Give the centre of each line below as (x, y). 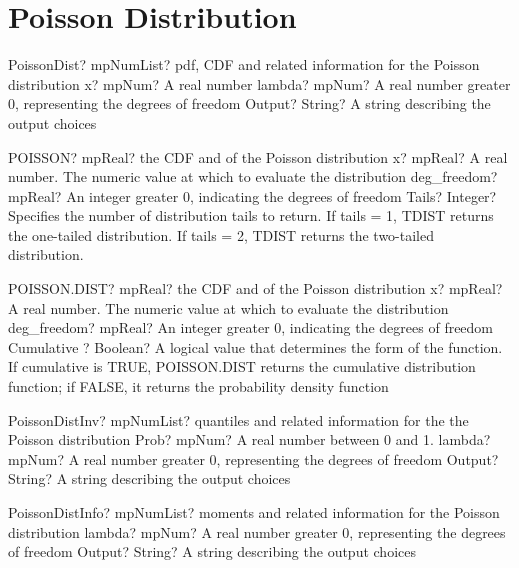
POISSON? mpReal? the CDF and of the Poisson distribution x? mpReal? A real (258, 156)
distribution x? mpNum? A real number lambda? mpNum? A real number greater (259, 83)
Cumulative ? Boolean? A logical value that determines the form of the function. (255, 346)
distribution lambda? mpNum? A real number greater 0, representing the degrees (257, 531)
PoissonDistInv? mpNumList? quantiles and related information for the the (238, 419)
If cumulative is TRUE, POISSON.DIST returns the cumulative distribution (242, 366)
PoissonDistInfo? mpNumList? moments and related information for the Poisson (254, 512)
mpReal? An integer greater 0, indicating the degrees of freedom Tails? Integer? (252, 195)
